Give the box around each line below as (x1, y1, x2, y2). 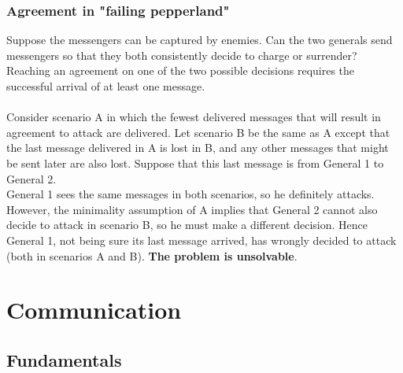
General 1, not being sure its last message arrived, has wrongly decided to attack (6, 231, 397, 248)
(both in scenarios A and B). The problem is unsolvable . (6, 247, 298, 264)
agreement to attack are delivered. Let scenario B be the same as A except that (6, 124, 390, 140)
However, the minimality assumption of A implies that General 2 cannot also (6, 201, 378, 217)
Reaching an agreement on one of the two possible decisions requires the (6, 62, 355, 79)
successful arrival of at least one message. (6, 78, 205, 94)
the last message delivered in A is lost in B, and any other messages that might (6, 139, 389, 156)
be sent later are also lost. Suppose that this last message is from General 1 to (6, 154, 384, 171)
